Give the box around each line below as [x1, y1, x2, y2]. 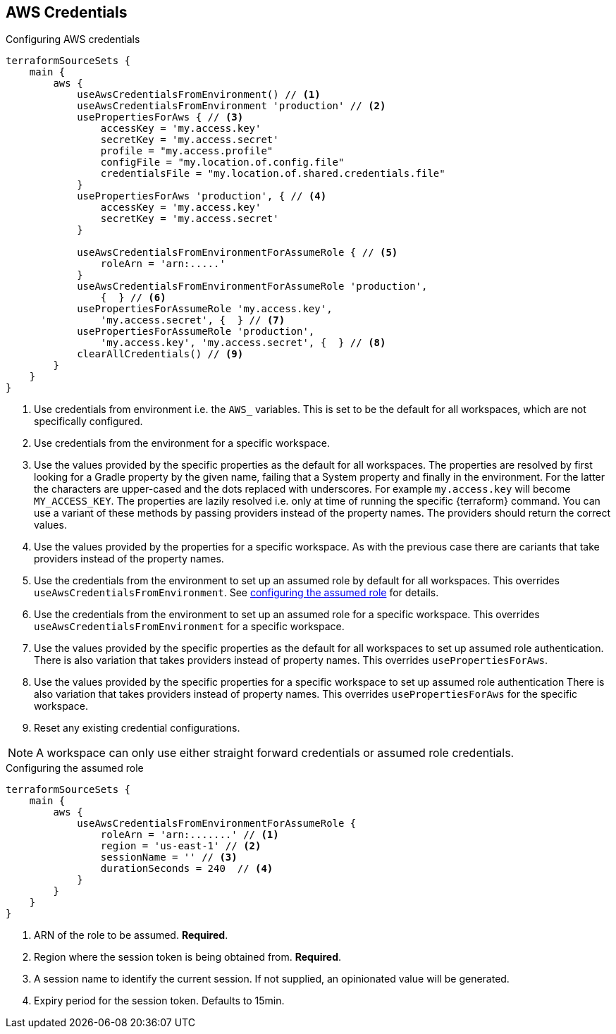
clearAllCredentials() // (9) [77, 348, 244, 360]
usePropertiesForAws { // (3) [77, 111, 244, 123]
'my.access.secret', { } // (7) [100, 314, 285, 326]
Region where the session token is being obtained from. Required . [34, 951, 342, 964]
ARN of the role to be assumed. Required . [34, 929, 228, 942]
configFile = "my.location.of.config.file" [100, 156, 345, 168]
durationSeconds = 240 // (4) [100, 863, 273, 875]
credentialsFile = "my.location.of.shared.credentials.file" [100, 168, 445, 180]
